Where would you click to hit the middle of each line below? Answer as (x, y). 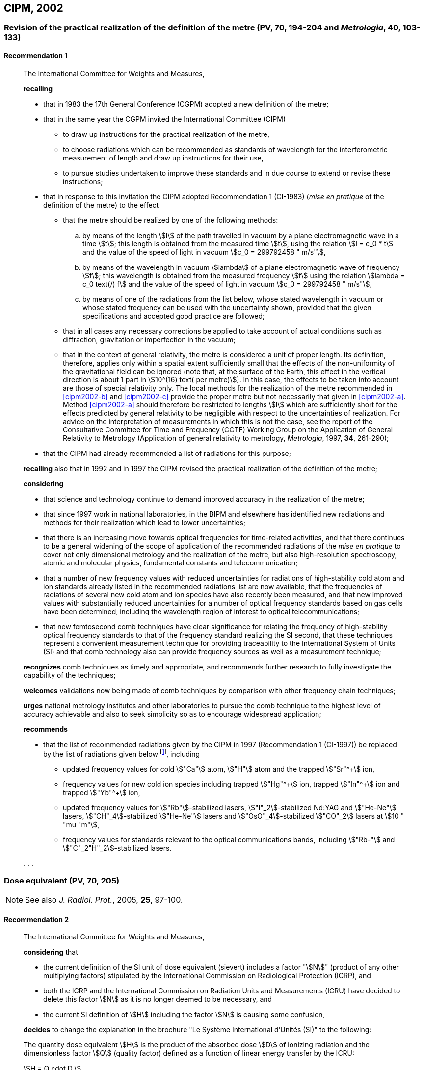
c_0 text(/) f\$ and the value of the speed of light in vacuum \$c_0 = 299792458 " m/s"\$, (227, 284)
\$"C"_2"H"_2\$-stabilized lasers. (117, 848)
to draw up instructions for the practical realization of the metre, (166, 134)
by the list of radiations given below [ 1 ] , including (122, 753)
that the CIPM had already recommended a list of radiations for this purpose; (167, 453)
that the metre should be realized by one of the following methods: (171, 220)
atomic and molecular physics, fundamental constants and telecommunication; (171, 562)
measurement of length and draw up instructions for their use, (163, 158)
